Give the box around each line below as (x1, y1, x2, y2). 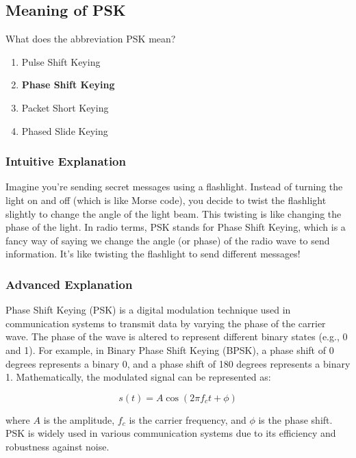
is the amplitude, (43, 412, 115, 427)
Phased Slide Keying (21, 123, 108, 138)
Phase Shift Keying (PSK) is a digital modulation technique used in (5, 303, 291, 317)
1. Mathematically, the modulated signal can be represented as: (5, 370, 271, 384)
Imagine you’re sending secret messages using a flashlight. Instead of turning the (5, 179, 343, 194)
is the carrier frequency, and (129, 412, 246, 427)
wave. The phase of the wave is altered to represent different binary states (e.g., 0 (5, 329, 348, 344)
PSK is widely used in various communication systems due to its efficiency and (5, 426, 336, 440)
